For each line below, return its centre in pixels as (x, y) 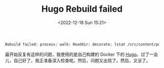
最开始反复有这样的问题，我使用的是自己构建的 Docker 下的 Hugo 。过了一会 (82, 54)
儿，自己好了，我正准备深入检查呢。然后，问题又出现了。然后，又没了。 (78, 60)
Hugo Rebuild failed (82, 9)
